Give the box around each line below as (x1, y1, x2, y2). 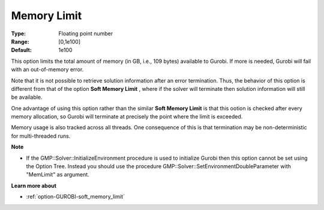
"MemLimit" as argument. (26, 171, 89, 178)
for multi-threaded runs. (11, 132, 71, 139)
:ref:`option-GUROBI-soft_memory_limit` (26, 193, 125, 200)
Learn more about (11, 182, 57, 189)
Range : (11, 38, 29, 45)
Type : (11, 30, 26, 37)
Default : (11, 47, 32, 54)
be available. (11, 93, 43, 101)
